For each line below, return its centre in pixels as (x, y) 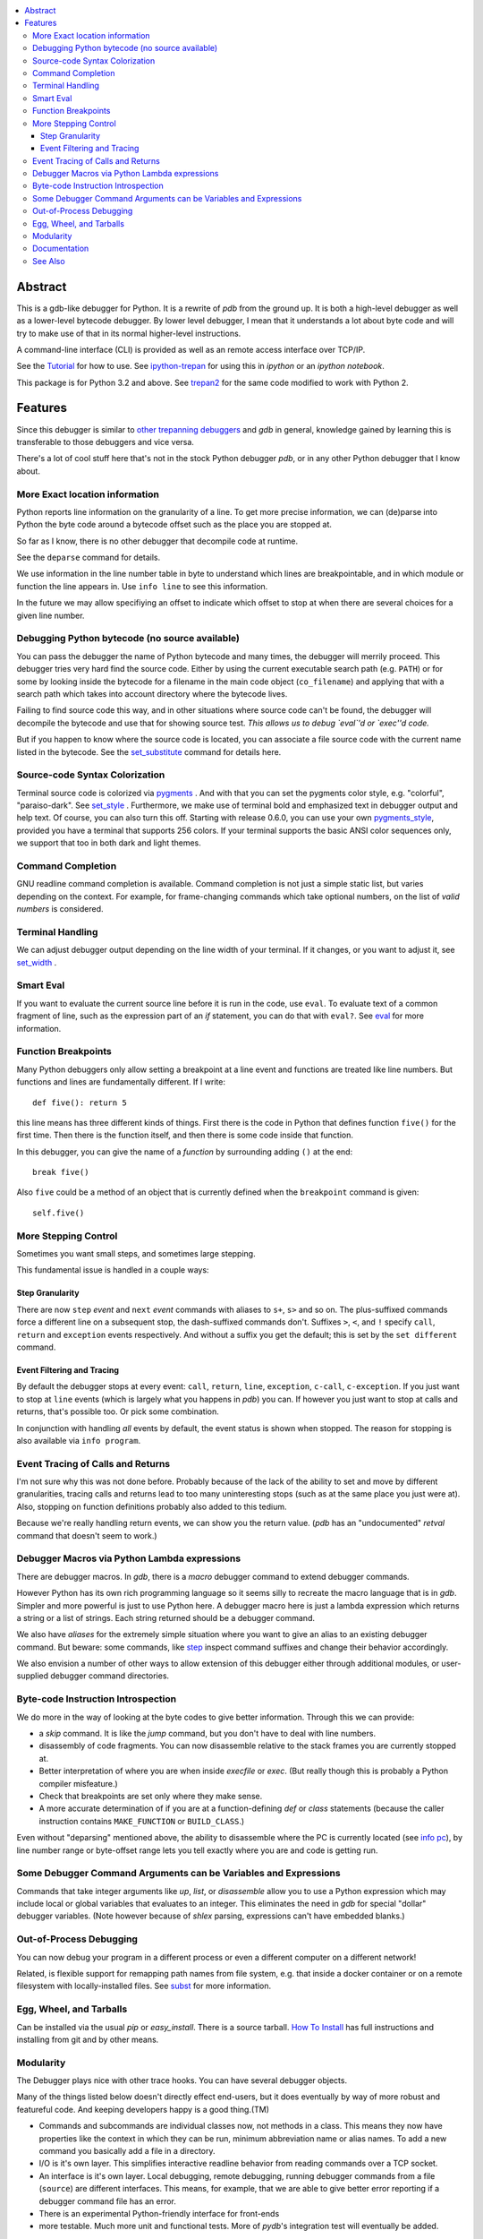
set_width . (37, 962)
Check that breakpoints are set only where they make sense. (151, 1796)
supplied (33, 1676)
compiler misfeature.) (78, 1783)
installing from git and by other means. (88, 2039)
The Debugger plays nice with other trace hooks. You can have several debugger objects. (182, 2080)
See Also (49, 261)
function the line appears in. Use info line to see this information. (142, 586)
